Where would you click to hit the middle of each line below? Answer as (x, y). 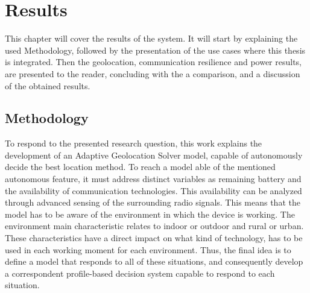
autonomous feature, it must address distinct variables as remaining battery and (153, 179)
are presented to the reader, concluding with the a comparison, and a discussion (153, 73)
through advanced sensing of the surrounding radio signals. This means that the (153, 202)
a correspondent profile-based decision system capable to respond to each (140, 273)
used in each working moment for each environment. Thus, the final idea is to (148, 249)
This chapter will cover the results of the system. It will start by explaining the (151, 38)
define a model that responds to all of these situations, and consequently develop (154, 261)
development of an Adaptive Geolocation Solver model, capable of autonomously (154, 155)
